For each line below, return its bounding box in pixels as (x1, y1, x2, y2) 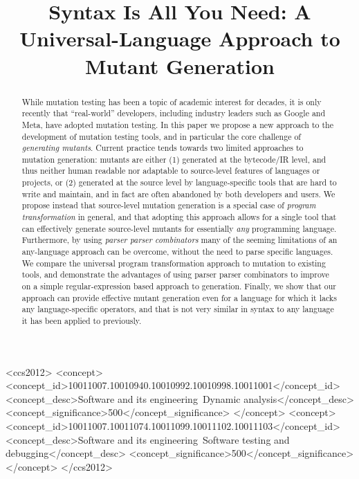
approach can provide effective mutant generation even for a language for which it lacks (21, 291, 337, 303)
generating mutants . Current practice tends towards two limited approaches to (21, 142, 304, 154)
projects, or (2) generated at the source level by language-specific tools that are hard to (21, 177, 337, 188)
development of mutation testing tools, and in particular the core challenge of (21, 130, 301, 142)
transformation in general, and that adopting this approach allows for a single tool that (21, 211, 337, 223)
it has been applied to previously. (21, 315, 142, 327)
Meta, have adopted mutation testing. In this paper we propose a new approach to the (21, 118, 333, 130)
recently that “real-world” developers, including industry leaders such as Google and (21, 107, 326, 119)
